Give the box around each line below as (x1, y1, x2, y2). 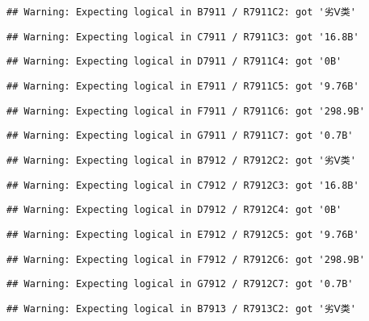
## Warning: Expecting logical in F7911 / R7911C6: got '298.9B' (6, 105, 365, 117)
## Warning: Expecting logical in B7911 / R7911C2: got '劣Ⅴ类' (6, 6, 356, 18)
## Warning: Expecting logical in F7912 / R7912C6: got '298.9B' (6, 253, 365, 265)
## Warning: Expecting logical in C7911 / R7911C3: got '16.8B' (6, 31, 359, 43)
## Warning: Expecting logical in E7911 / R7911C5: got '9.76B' (6, 80, 359, 92)
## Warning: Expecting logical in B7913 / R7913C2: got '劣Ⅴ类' (6, 302, 356, 315)
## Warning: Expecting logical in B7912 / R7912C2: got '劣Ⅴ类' (6, 154, 356, 166)
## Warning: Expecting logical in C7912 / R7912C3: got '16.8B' (6, 179, 359, 191)
